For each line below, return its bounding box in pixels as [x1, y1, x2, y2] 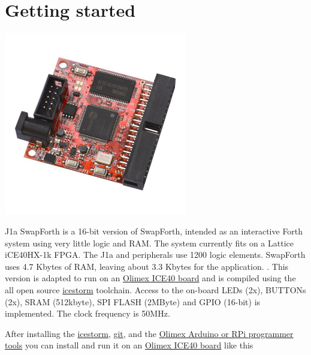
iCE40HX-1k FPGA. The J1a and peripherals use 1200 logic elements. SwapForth [5, 248, 306, 261]
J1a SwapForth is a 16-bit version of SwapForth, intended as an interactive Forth [5, 225, 303, 237]
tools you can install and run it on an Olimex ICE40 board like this [5, 339, 253, 351]
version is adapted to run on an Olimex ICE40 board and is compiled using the [5, 272, 296, 284]
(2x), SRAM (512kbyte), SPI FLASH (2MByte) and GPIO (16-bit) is [5, 295, 261, 308]
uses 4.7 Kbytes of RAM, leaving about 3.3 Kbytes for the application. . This [5, 260, 289, 272]
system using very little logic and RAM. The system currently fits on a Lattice [5, 236, 294, 249]
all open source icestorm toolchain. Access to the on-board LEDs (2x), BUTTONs [5, 284, 306, 296]
